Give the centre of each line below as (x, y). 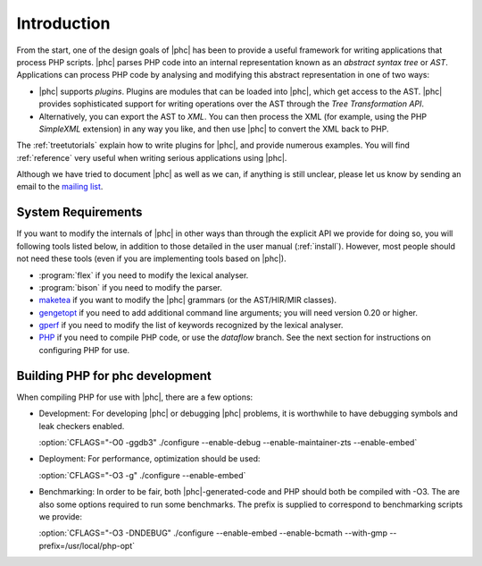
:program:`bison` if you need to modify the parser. (131, 287)
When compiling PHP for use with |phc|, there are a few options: (135, 397)
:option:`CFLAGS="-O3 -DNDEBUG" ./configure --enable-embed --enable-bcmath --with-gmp (213, 533)
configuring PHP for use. (84, 350)
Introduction (63, 23)
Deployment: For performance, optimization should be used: (150, 459)
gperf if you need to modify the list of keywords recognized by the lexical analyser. (191, 325)
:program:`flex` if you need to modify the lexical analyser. (144, 275)
